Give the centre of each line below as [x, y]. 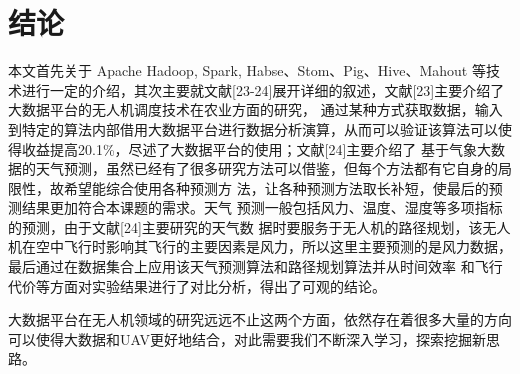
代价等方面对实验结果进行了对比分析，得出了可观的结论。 [197, 285]
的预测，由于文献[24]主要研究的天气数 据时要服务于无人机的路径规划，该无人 [259, 226]
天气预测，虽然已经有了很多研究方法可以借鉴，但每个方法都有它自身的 [266, 168]
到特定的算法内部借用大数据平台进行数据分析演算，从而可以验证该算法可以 [253, 128]
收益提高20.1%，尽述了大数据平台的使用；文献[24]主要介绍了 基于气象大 [256, 148]
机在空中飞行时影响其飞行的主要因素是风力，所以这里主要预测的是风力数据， [260, 246]
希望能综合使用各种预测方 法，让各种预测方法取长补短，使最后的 [276, 187]
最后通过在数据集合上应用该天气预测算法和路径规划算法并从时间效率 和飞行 [255, 266]
